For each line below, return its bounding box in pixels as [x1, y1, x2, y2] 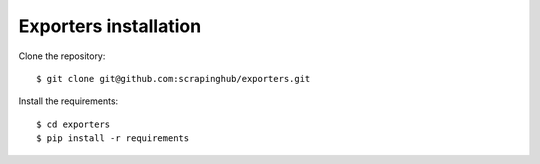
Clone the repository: [18, 50, 106, 62]
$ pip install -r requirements [36, 133, 190, 144]
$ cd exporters [36, 118, 111, 130]
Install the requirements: [18, 95, 119, 107]
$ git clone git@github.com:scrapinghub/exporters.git [36, 73, 311, 84]
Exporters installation [18, 15, 202, 37]
